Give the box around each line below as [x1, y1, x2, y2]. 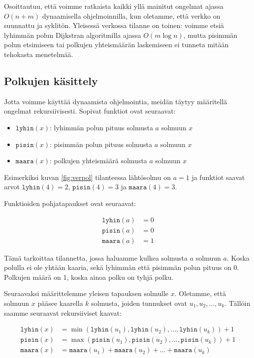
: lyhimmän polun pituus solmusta [50, 122, 153, 132]
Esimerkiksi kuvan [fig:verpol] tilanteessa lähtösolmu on [4, 172, 171, 182]
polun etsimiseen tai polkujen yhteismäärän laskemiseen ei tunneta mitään [4, 39, 229, 50]
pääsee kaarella [37, 298, 83, 308]
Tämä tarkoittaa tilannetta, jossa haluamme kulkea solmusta [4, 252, 188, 263]
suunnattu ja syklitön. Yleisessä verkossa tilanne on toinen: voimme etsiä [4, 20, 224, 30]
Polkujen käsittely [4, 73, 98, 88]
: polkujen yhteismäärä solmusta [50, 155, 147, 166]
